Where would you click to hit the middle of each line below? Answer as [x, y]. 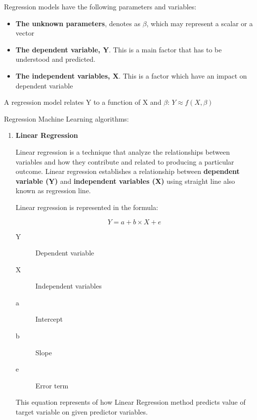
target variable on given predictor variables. [82, 412]
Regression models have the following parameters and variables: [100, 6]
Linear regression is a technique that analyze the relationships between [123, 151]
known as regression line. [53, 190]
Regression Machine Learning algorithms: [66, 118]
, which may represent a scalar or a [200, 23]
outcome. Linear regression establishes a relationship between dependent [128, 171]
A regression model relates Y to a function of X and [83, 102]
